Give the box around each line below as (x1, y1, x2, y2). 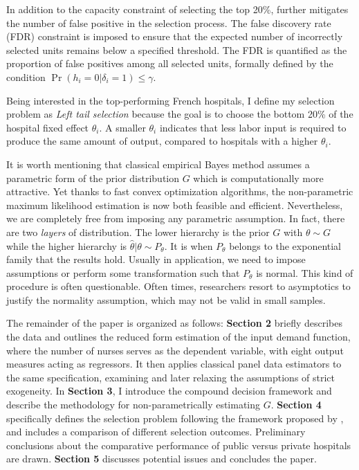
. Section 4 (270, 397, 322, 412)
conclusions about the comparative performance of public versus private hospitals (6, 437, 351, 452)
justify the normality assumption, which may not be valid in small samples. (6, 292, 326, 307)
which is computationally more (193, 170, 324, 185)
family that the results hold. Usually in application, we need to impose (6, 252, 306, 266)
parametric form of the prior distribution (6, 170, 180, 185)
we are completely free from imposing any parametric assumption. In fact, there (6, 211, 345, 226)
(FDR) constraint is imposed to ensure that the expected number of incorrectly (6, 29, 343, 44)
